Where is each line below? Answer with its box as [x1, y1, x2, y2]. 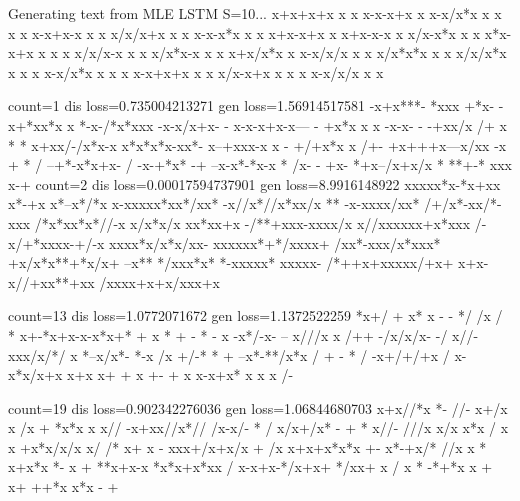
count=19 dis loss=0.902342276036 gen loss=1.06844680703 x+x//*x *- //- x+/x [8, 397, 508, 418]
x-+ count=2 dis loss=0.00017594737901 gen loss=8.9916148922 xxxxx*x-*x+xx [8, 173, 501, 194]
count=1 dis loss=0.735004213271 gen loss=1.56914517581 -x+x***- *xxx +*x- [8, 95, 495, 116]
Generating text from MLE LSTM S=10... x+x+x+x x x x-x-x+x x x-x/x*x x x [8, 3, 502, 23]
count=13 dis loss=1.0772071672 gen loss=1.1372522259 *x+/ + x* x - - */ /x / [8, 305, 503, 326]
